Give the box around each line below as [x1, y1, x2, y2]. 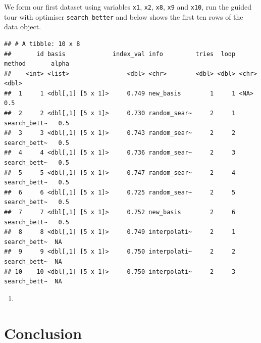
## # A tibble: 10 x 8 [4, 40, 80, 47]
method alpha [4, 60, 69, 68]
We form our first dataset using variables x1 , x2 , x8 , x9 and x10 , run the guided [4, 2, 252, 12]
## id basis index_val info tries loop [4, 50, 236, 58]
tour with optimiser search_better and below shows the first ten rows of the [4, 11, 243, 22]
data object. [4, 21, 41, 32]
